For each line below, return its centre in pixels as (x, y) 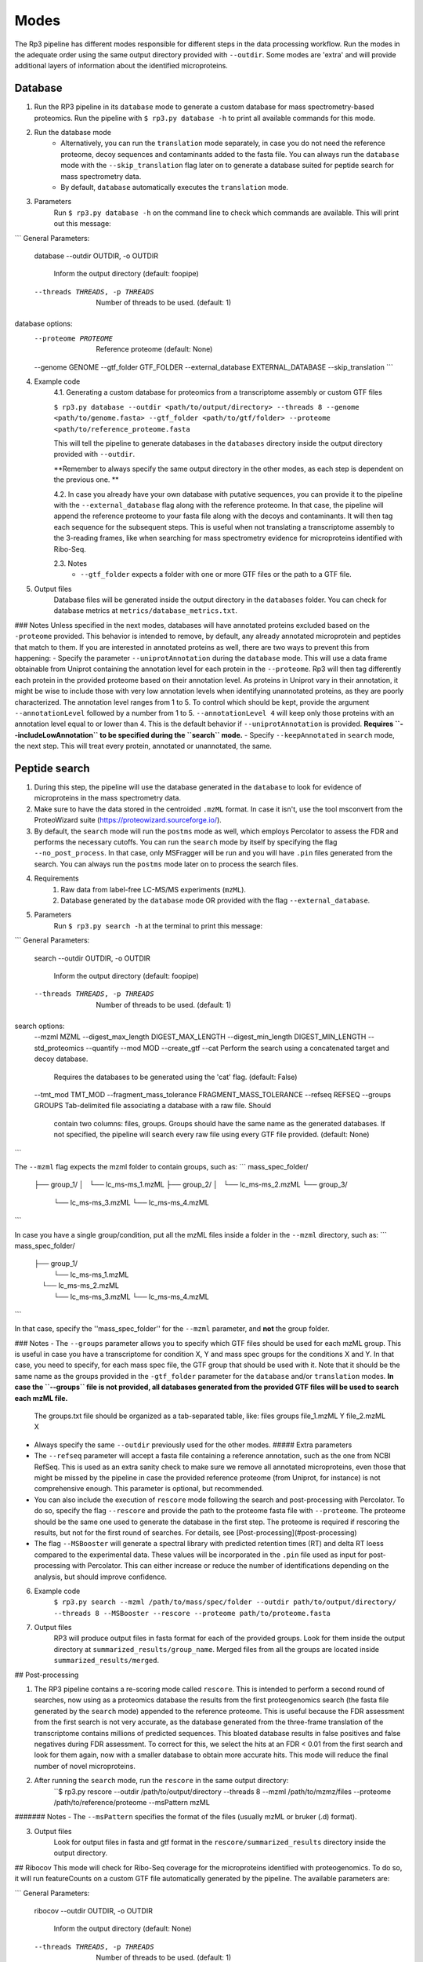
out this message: (82, 224)
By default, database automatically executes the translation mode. (175, 187)
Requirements (56, 878)
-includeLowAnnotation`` (56, 735)
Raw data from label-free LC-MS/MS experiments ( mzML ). (154, 889)
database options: (44, 324)
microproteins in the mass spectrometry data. (108, 798)
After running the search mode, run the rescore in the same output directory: (161, 1781)
